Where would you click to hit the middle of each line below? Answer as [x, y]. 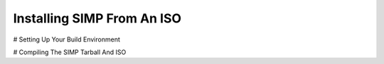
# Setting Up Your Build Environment [66, 39]
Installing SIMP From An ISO [97, 18]
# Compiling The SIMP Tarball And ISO [70, 52]
